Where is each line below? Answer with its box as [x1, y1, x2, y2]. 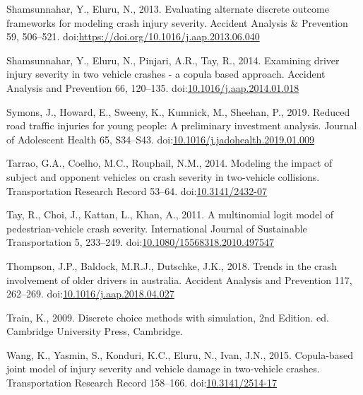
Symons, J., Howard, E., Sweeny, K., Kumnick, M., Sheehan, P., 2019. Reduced [6, 104, 350, 119]
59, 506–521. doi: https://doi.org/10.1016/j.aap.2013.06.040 [6, 29, 260, 44]
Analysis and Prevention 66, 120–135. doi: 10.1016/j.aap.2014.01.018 [6, 80, 299, 95]
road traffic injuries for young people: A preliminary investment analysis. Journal [6, 118, 357, 133]
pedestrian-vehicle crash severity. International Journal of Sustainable [6, 220, 307, 235]
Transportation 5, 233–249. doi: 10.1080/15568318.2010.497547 [6, 235, 274, 249]
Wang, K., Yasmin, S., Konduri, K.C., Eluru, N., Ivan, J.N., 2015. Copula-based [6, 347, 354, 362]
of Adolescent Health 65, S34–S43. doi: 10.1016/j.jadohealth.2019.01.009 [6, 131, 315, 146]
